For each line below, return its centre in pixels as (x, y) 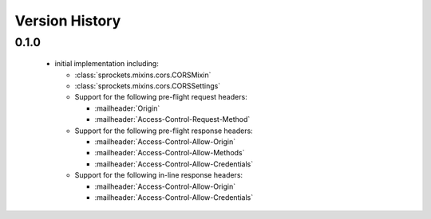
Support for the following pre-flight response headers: (164, 131)
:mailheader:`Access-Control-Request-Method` (172, 119)
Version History (68, 21)
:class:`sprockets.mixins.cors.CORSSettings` (148, 86)
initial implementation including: (107, 64)
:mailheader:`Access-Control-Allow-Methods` (170, 153)
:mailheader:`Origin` (127, 108)
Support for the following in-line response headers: (159, 175)
